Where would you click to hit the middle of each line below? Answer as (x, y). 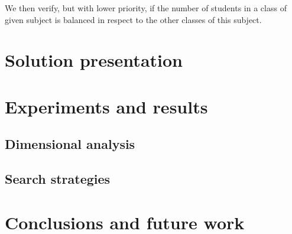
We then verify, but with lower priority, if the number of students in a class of (146, 8)
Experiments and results (106, 106)
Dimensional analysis (70, 144)
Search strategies (58, 179)
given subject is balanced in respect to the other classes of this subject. (133, 19)
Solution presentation (94, 60)
